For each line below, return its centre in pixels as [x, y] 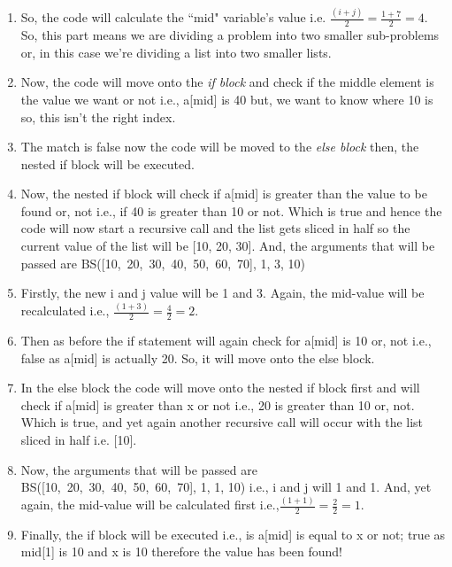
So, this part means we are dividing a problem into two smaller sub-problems [230, 35]
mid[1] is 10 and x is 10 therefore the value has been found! [181, 551]
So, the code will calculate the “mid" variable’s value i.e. [173, 17]
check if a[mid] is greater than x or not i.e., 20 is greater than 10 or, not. [218, 404]
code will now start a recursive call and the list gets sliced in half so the [215, 228]
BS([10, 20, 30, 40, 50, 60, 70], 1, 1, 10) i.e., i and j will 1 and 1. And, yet [226, 487]
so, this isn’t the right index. [98, 117]
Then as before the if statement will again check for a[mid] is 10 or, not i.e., [226, 340]
